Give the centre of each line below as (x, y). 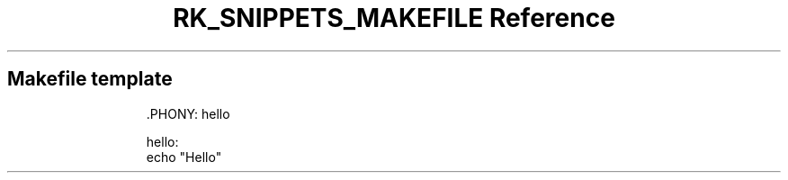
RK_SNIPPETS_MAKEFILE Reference (394, 18)
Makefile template (90, 79)
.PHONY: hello (188, 113)
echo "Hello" (184, 157)
